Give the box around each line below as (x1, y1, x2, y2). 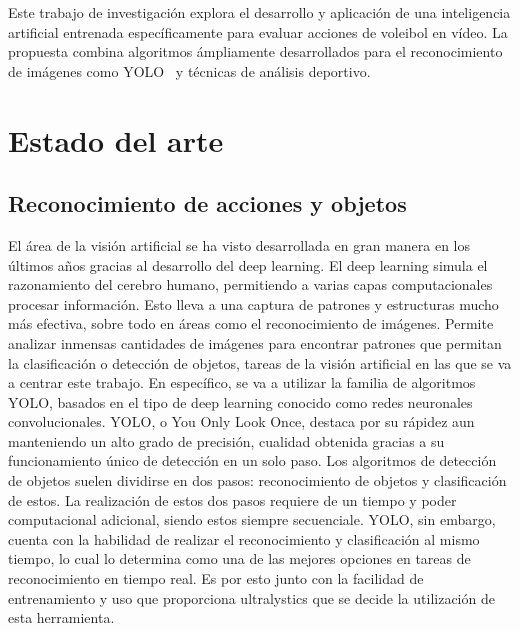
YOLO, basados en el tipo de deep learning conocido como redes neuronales (8, 391, 473, 412)
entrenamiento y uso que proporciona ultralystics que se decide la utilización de (8, 587, 495, 608)
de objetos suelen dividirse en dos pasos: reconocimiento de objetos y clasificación (8, 470, 507, 491)
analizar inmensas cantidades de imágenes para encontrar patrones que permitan (8, 332, 502, 353)
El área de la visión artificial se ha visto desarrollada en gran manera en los (8, 234, 471, 255)
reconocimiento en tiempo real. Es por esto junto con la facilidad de (8, 568, 424, 589)
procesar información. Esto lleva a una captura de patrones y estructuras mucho (8, 293, 499, 314)
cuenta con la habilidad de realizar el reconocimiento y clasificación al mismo (8, 528, 480, 549)
